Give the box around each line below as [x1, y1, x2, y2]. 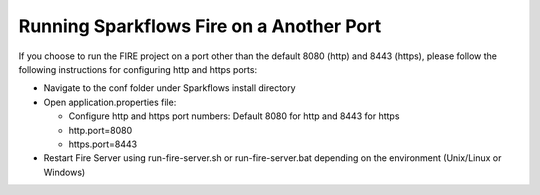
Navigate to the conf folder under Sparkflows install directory [43, 82, 296, 94]
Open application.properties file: [43, 96, 177, 108]
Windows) [43, 166, 86, 178]
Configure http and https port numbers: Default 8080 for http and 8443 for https [68, 110, 400, 122]
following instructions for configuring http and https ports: [18, 63, 258, 75]
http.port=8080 [68, 124, 133, 136]
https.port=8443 [68, 138, 138, 150]
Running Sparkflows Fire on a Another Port [18, 15, 382, 37]
